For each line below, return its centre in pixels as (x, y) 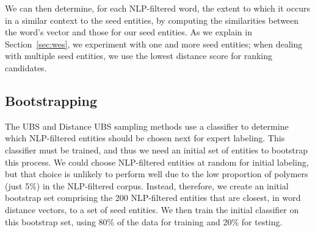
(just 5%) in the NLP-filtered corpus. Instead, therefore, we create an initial (147, 185)
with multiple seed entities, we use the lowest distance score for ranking (139, 56)
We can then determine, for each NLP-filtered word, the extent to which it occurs (157, 8)
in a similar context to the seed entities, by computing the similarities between (152, 20)
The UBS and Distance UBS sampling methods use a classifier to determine (147, 126)
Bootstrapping (51, 100)
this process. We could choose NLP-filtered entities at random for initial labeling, (157, 162)
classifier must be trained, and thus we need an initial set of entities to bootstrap (157, 149)
